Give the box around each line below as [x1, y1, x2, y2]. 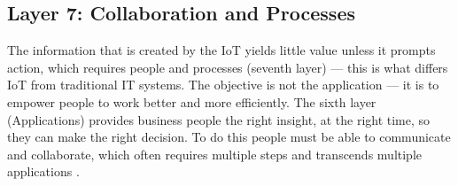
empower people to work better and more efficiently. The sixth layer [7, 92, 376, 111]
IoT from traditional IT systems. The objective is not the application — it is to [7, 75, 439, 94]
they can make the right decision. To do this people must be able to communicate [7, 128, 451, 146]
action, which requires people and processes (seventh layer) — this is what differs [7, 58, 448, 76]
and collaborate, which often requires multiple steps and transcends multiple [7, 144, 423, 163]
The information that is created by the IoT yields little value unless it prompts [7, 41, 436, 59]
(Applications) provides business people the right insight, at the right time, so [7, 110, 431, 128]
